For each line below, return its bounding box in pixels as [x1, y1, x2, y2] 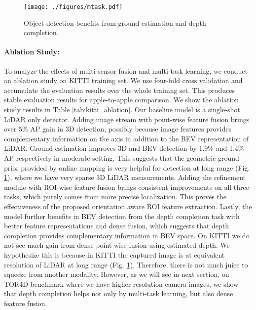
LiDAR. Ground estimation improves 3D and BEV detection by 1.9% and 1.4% [4, 143, 244, 153]
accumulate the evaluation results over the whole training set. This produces [4, 85, 235, 95]
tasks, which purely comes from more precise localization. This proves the [4, 191, 226, 202]
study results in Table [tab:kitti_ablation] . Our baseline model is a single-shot [4, 104, 240, 115]
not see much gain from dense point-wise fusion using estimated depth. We [4, 240, 230, 250]
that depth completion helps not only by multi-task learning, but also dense [4, 288, 233, 299]
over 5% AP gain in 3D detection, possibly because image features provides [4, 124, 231, 134]
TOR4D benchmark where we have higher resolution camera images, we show [4, 278, 239, 289]
